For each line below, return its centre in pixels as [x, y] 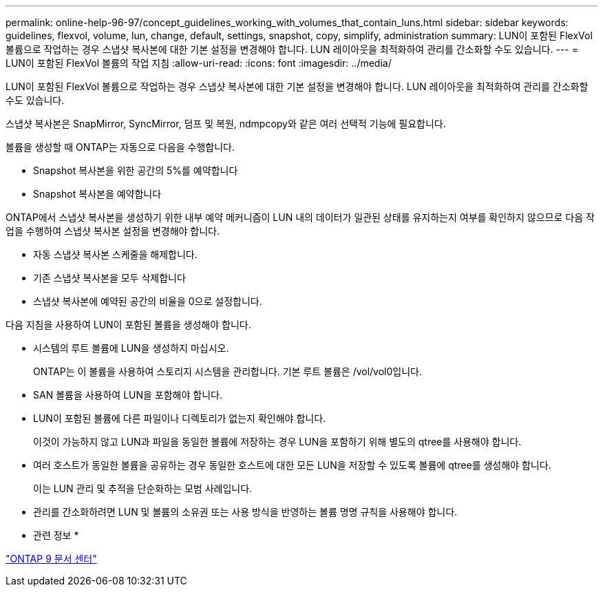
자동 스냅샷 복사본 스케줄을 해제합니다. [115, 254]
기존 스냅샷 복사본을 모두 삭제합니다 [109, 278]
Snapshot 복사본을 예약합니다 [97, 194]
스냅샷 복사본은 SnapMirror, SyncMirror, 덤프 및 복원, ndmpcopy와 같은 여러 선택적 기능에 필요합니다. [226, 124]
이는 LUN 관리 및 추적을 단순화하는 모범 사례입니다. [143, 488]
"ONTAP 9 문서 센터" [51, 559]
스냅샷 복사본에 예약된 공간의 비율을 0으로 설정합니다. [148, 301]
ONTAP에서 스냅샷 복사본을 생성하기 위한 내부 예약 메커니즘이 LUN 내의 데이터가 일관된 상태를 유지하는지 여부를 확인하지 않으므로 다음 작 [300, 217]
